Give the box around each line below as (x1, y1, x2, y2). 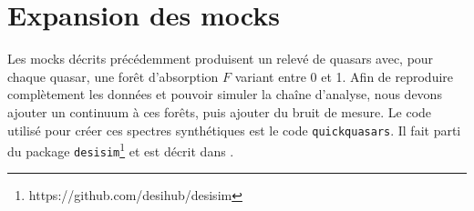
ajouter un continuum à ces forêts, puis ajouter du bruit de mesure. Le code (7, 102, 432, 121)
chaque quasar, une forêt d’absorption (7, 66, 219, 85)
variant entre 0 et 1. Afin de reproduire (234, 66, 454, 85)
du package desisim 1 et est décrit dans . (7, 139, 234, 160)
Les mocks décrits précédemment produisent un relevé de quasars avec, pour (7, 49, 434, 68)
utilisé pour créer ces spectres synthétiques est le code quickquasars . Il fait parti (7, 120, 461, 139)
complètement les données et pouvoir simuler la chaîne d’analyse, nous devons (7, 85, 442, 104)
